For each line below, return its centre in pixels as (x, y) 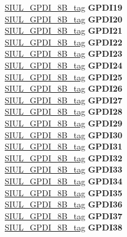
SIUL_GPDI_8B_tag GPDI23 (64, 53)
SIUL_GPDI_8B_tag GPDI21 (64, 30)
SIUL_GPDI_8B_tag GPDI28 (64, 111)
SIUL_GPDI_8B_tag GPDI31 (64, 146)
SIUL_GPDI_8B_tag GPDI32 (64, 158)
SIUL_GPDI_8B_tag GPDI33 (64, 169)
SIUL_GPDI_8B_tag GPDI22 (64, 42)
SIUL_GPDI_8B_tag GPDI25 (64, 77)
